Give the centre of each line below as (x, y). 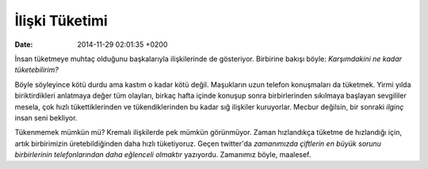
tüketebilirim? (36, 70)
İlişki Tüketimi (61, 21)
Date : (24, 44)
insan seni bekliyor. (46, 117)
